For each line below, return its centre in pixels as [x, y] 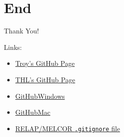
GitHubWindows [40, 96]
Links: [13, 47]
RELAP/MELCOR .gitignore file [68, 128]
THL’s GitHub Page [45, 79]
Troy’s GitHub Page [45, 63]
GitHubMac [33, 112]
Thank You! [21, 31]
